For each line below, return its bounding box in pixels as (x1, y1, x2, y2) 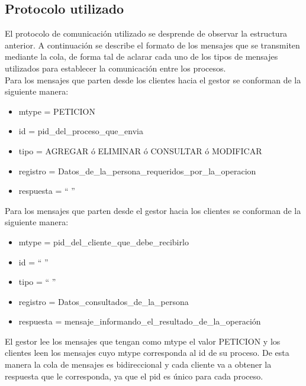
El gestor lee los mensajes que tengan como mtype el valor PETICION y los (5, 335, 281, 347)
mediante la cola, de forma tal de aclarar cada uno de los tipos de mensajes (5, 50, 278, 63)
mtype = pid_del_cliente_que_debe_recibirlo (18, 235, 189, 248)
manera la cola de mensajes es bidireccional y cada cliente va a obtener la (5, 358, 272, 371)
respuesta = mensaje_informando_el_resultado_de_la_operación (18, 315, 261, 327)
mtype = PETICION (18, 105, 95, 117)
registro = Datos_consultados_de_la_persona (18, 295, 189, 307)
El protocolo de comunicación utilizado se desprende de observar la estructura (5, 27, 288, 40)
